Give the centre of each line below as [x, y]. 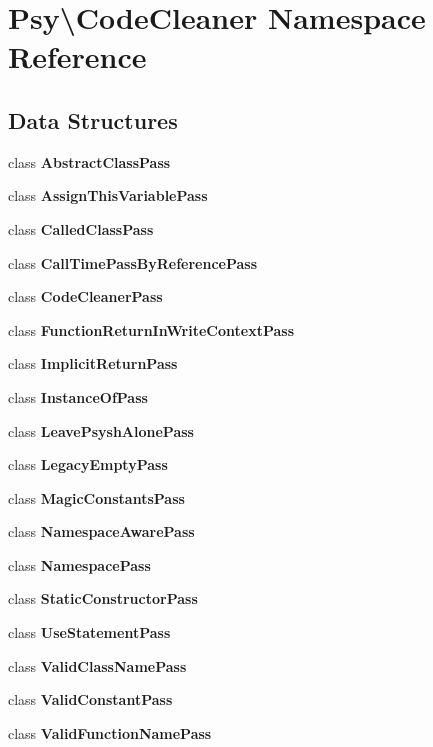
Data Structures [93, 119]
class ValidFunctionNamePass [110, 732]
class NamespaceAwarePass [101, 531]
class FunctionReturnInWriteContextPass [151, 329]
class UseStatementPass [89, 632]
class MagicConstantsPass [96, 497]
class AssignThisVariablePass [108, 195]
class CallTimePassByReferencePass [133, 262]
